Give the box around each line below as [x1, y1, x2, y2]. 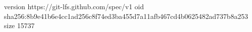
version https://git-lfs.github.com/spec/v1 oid [4, 1, 144, 11]
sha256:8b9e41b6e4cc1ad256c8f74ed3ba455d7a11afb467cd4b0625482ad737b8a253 [4, 11, 248, 21]
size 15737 [4, 20, 35, 31]
